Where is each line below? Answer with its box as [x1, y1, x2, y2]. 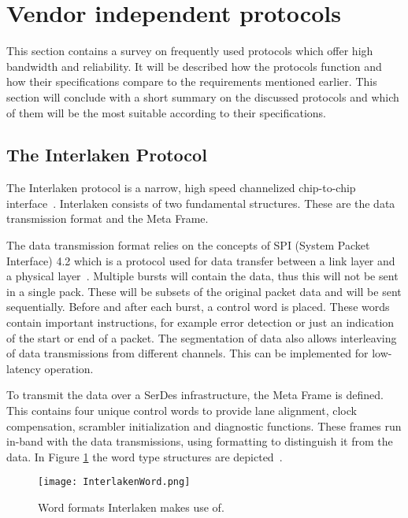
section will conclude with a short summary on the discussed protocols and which [6, 88, 399, 105]
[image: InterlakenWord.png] [38, 476, 191, 488]
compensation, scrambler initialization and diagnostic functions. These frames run [6, 417, 402, 434]
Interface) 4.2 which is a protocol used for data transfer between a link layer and [6, 252, 395, 268]
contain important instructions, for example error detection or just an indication [6, 314, 395, 331]
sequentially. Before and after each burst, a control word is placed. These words [6, 298, 390, 315]
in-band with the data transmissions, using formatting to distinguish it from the [6, 433, 393, 450]
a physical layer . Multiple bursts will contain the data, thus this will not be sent [6, 268, 399, 284]
